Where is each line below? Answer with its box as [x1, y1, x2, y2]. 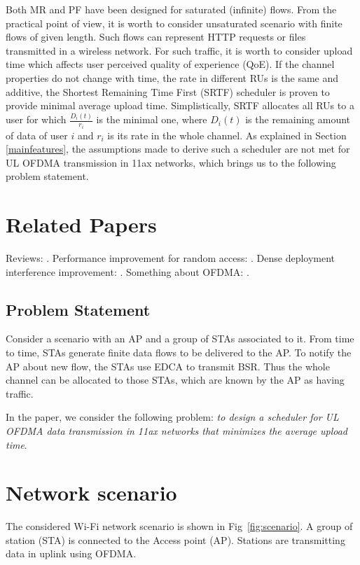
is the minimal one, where [96, 112, 207, 127]
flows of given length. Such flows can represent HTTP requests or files [6, 29, 306, 44]
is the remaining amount [245, 112, 351, 127]
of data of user [6, 127, 68, 142]
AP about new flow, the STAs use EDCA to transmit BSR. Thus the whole [6, 358, 330, 373]
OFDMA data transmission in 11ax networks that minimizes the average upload [6, 423, 348, 438]
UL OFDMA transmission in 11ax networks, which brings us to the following [6, 155, 336, 169]
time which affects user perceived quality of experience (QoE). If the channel [6, 57, 335, 71]
